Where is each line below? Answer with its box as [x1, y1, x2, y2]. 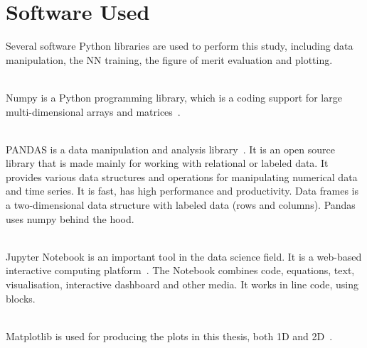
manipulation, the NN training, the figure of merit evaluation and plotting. [6, 52, 333, 67]
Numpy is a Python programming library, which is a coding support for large [6, 89, 342, 104]
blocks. [6, 290, 36, 305]
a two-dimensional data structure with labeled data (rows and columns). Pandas [6, 197, 356, 212]
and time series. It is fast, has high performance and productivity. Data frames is [6, 183, 358, 198]
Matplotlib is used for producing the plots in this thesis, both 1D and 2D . [6, 328, 333, 343]
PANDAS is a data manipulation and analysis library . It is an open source [6, 141, 335, 156]
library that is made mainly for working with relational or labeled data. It [6, 156, 329, 170]
